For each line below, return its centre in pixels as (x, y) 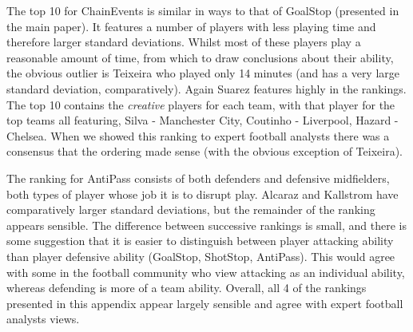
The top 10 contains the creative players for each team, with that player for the (201, 104)
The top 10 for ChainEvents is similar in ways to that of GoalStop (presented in (203, 10)
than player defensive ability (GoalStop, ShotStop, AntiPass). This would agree (201, 256)
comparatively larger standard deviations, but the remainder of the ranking (191, 209)
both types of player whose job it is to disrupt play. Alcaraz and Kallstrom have (203, 194)
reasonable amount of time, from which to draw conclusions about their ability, (200, 57)
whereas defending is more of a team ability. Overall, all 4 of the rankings (187, 288)
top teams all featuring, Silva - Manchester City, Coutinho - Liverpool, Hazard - (203, 120)
